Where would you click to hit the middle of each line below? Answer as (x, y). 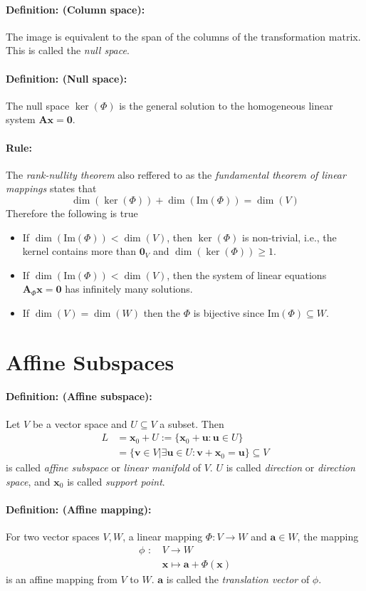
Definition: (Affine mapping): (79, 509)
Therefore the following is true (72, 213)
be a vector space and (80, 423)
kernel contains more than (79, 251)
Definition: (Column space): (75, 9)
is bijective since (229, 312)
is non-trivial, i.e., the (289, 237)
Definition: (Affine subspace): (79, 396)
